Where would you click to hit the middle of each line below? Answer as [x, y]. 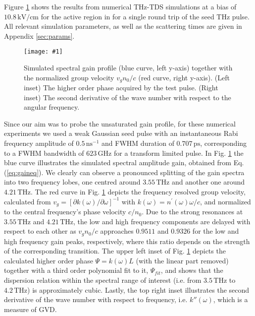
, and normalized [226, 201]
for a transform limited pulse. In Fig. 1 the [178, 153]
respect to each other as [40, 231]
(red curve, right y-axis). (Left [184, 77]
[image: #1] [43, 52]
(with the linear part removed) [182, 260]
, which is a [230, 299]
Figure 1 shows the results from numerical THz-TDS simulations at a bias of [120, 6]
